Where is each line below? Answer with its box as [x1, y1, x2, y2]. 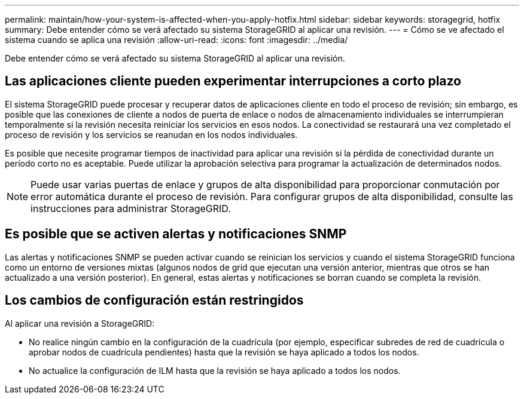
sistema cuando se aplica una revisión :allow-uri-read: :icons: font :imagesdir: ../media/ [5, 35, 348, 45]
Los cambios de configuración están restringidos [5, 293, 304, 308]
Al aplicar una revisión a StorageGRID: [5, 318, 155, 329]
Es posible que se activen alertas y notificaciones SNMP [5, 226, 347, 242]
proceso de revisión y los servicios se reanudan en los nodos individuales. [5, 129, 298, 140]
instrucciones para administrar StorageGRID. [31, 202, 231, 214]
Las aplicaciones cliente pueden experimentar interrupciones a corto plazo [5, 73, 462, 89]
